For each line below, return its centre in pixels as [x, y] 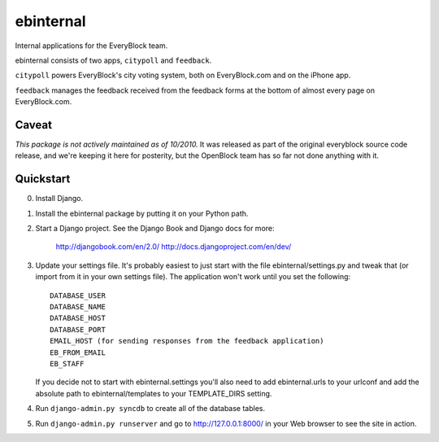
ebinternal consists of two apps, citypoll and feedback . [113, 60]
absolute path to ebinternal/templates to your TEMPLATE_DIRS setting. [154, 393]
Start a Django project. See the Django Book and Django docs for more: [155, 229]
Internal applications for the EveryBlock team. [91, 46]
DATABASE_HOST [78, 318]
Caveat [34, 125]
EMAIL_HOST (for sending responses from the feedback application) [187, 341]
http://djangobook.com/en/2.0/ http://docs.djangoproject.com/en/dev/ [174, 247]
